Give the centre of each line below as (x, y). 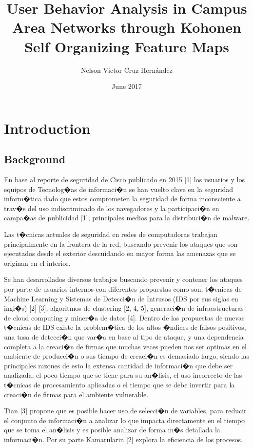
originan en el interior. (37, 263)
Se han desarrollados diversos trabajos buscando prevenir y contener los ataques (123, 279)
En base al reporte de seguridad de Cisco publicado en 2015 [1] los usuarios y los (124, 180)
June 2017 (127, 86)
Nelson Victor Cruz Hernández (127, 70)
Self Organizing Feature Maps (127, 46)
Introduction (47, 128)
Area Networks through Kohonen (127, 27)
